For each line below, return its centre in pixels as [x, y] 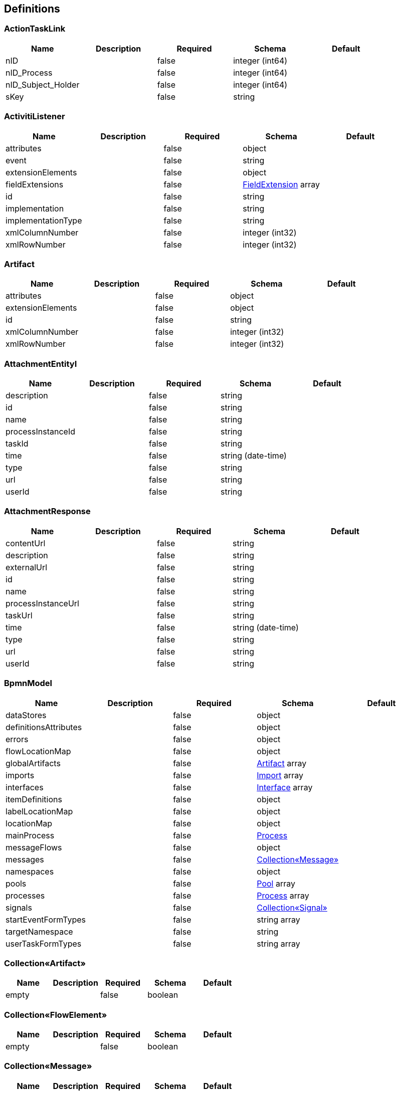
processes [25, 895]
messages [25, 859]
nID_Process [29, 72]
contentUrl [26, 543]
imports [20, 775]
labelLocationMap [39, 811]
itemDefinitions [34, 799]
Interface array [285, 787]
